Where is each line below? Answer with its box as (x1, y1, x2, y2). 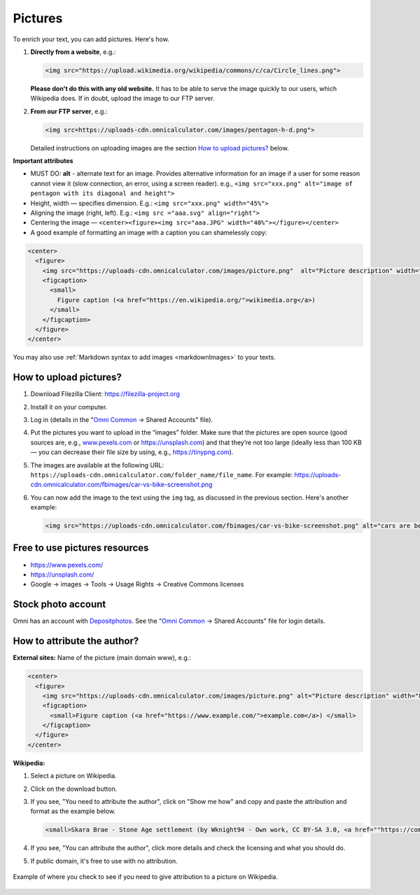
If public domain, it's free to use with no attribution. (30, 857, 178, 865)
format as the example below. (30, 807, 115, 815)
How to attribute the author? (13, 635, 139, 647)
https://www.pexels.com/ (30, 561, 104, 569)
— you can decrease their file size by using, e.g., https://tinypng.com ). (30, 448, 234, 456)
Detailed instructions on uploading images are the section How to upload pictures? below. (30, 143, 290, 152)
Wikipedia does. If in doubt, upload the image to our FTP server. (30, 94, 215, 103)
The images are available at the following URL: (30, 460, 164, 469)
